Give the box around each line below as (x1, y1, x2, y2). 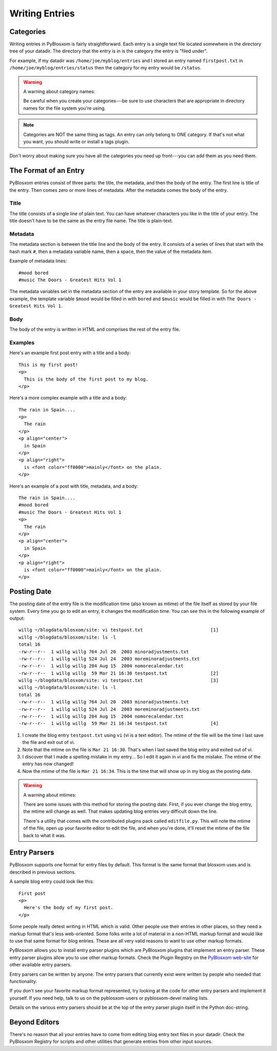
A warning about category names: (23, 88, 95, 95)
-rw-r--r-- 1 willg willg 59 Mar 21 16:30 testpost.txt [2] (18, 670, 219, 676)
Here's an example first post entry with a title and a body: (9, 350, 131, 356)
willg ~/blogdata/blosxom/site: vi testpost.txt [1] (18, 627, 219, 633)
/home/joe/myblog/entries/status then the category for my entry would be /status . (9, 65, 202, 71)
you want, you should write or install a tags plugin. (23, 138, 130, 144)
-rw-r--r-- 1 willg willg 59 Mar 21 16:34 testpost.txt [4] (18, 720, 219, 727)
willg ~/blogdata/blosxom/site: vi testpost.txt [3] (18, 678, 219, 683)
